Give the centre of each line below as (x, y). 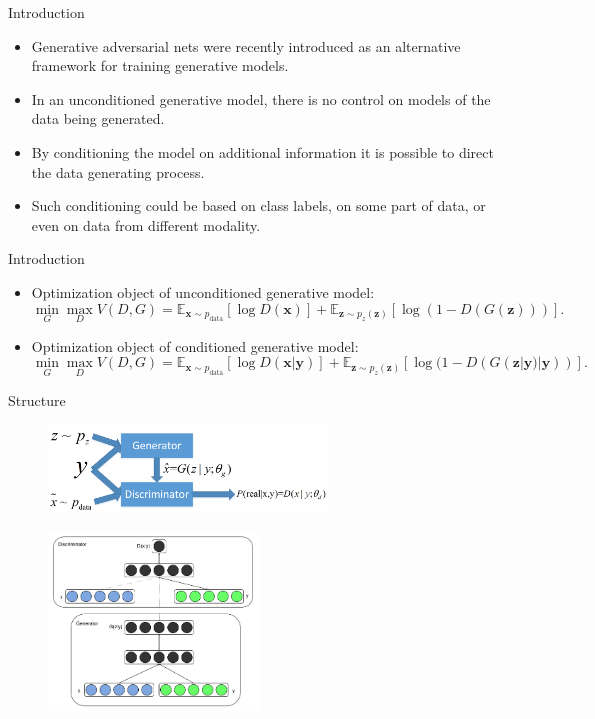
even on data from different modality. (146, 224)
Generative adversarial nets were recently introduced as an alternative (246, 45)
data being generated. (98, 118)
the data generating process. (118, 171)
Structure (37, 399)
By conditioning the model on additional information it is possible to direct (262, 151)
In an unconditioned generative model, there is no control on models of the (261, 98)
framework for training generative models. (160, 65)
